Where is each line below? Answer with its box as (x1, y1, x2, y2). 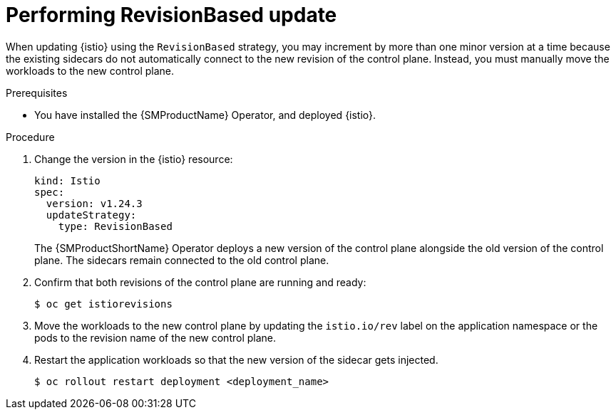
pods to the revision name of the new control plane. (34, 331, 277, 344)
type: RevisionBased (58, 220, 173, 232)
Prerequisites (6, 86, 68, 99)
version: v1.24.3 (46, 197, 143, 209)
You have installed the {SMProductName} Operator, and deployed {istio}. (34, 108, 376, 121)
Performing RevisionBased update (6, 3, 337, 27)
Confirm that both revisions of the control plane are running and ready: (34, 275, 366, 288)
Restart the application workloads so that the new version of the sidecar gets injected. (34, 353, 438, 366)
